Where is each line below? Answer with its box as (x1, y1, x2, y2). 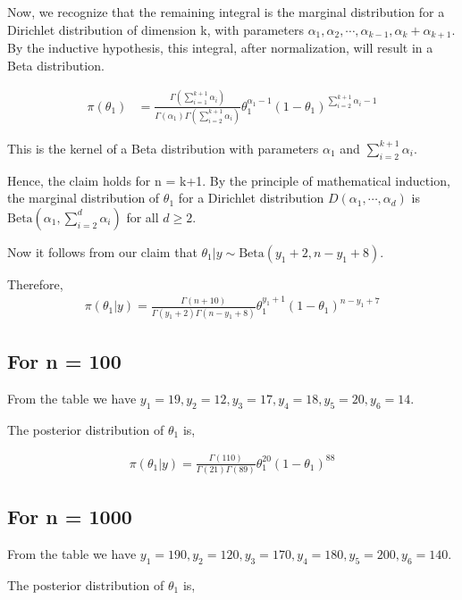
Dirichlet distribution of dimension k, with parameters (7, 20, 304, 38)
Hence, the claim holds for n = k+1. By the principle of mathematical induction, (7, 171, 450, 189)
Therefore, (7, 274, 63, 293)
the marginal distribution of (7, 188, 160, 207)
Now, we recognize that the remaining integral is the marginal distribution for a (7, 3, 445, 21)
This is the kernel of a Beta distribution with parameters (7, 138, 319, 157)
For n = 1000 (7, 503, 132, 530)
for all (126, 207, 159, 226)
